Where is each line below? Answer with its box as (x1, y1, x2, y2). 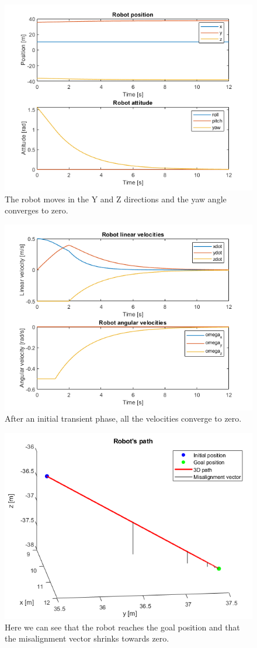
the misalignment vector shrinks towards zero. (5, 632, 169, 644)
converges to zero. (5, 204, 68, 216)
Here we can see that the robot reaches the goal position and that (5, 621, 240, 633)
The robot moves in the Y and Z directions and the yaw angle (5, 192, 227, 205)
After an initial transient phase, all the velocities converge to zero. (5, 412, 242, 425)
